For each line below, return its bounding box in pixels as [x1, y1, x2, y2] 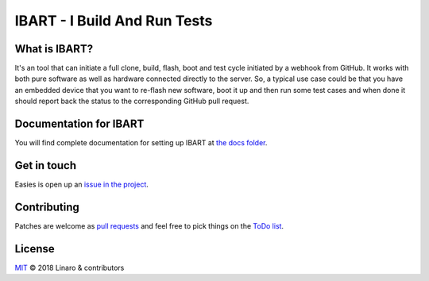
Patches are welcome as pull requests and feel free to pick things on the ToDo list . [14, 221, 284, 230]
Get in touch [14, 159, 77, 172]
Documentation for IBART [14, 117, 145, 131]
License [14, 242, 55, 256]
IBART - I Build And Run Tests [14, 12, 213, 29]
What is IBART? [14, 42, 94, 56]
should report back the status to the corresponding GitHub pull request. [14, 96, 249, 106]
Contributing [14, 200, 79, 214]
